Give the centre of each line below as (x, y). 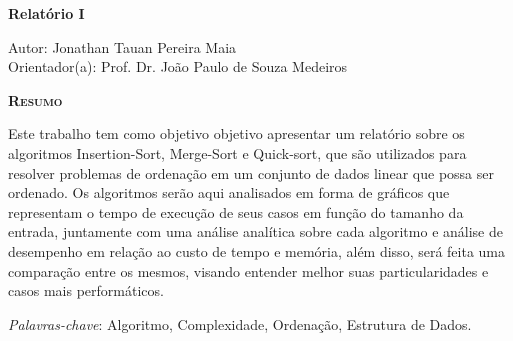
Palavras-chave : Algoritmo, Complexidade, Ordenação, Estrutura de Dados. (240, 323)
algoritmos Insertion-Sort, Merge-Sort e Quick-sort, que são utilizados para (237, 152)
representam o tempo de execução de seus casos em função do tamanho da (236, 211)
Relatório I (46, 13)
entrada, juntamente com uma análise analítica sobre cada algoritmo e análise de (255, 231)
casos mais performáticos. (86, 290)
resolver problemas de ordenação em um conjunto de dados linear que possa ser (251, 172)
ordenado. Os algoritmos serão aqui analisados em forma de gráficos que (229, 192)
